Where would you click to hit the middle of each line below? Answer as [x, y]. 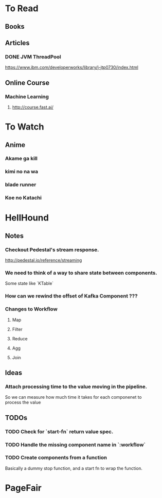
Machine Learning [27, 96]
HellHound [27, 218]
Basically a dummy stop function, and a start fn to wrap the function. [74, 468]
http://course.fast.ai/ [33, 107]
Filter [17, 329]
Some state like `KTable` [29, 283]
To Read [22, 9]
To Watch [25, 127]
